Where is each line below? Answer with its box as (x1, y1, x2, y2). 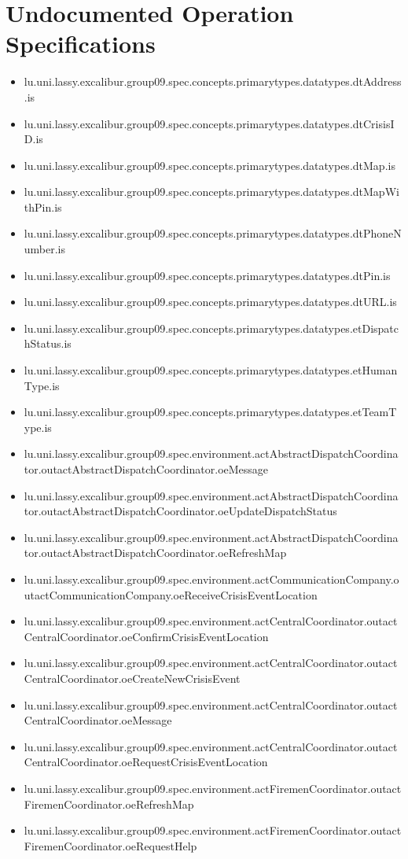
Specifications (6, 28, 156, 60)
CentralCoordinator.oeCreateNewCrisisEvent (24, 669, 241, 686)
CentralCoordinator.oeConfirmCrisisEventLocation (24, 628, 269, 644)
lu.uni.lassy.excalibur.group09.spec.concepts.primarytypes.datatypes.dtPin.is (24, 267, 391, 283)
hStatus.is (24, 335, 72, 352)
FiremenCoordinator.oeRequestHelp (24, 837, 197, 853)
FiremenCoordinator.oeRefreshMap (24, 795, 194, 812)
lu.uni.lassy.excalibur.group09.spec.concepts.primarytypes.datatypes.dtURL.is (24, 293, 397, 310)
